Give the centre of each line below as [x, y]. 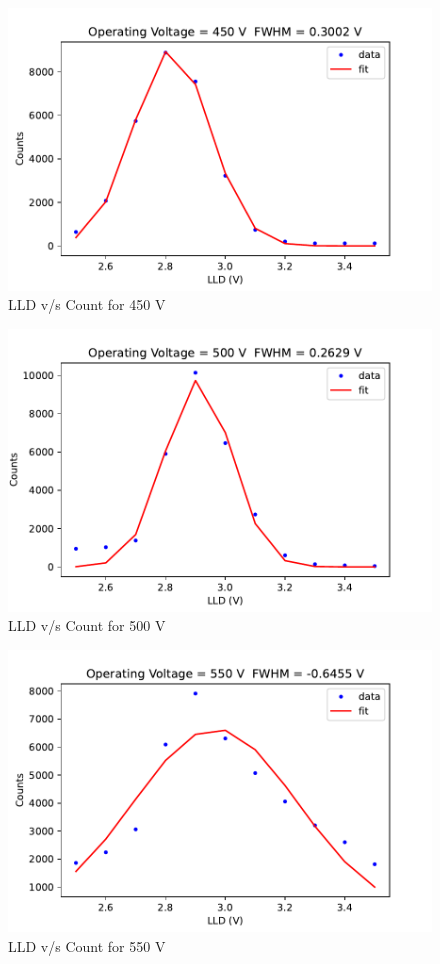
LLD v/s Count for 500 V [87, 625]
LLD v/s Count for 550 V [87, 945]
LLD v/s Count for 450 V [87, 304]
